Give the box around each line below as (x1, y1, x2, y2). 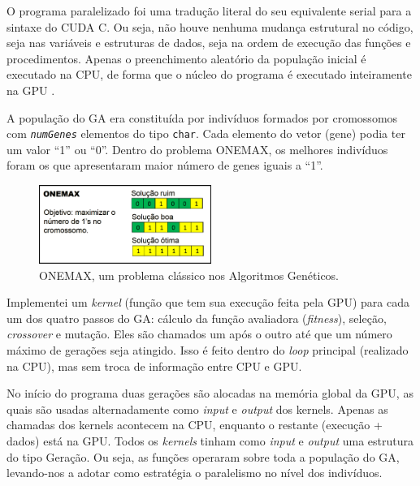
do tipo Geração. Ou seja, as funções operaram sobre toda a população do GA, (6, 448, 400, 465)
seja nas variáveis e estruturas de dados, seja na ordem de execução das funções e (6, 34, 411, 51)
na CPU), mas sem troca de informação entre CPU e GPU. (6, 357, 302, 374)
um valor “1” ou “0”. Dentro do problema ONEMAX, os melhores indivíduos (6, 140, 388, 157)
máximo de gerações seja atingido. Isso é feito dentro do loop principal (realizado (6, 342, 409, 359)
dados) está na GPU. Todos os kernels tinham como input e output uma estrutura (6, 432, 414, 449)
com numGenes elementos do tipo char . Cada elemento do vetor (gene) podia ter (6, 125, 405, 142)
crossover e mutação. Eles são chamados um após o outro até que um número (6, 325, 392, 342)
